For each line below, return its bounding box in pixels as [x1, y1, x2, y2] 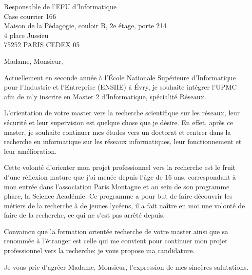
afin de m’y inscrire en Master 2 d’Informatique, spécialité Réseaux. [4, 91, 206, 101]
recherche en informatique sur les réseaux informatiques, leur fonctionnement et [4, 136, 242, 147]
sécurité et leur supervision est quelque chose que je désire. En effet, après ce [4, 117, 233, 127]
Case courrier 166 [4, 11, 56, 21]
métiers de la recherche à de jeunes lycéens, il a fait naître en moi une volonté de [4, 200, 245, 210]
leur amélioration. [4, 146, 57, 156]
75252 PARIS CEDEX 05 [4, 39, 80, 50]
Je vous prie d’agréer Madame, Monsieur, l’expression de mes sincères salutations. [4, 261, 249, 272]
